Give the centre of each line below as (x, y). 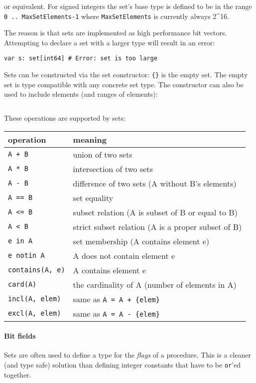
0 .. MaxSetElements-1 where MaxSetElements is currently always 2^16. (117, 16)
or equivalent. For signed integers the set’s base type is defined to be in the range (128, 6)
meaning (90, 139)
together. (18, 374)
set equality (93, 197)
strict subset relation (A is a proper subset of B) (157, 226)
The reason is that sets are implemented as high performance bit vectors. (116, 33)
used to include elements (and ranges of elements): (81, 94)
